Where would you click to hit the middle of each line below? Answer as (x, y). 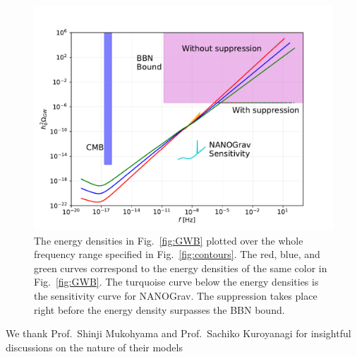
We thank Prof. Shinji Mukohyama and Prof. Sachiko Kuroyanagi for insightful (178, 333)
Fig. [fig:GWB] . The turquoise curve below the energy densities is (176, 282)
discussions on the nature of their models (94, 347)
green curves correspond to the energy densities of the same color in (181, 268)
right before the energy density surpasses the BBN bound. (159, 309)
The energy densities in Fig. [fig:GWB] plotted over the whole (169, 240)
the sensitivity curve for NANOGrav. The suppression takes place (176, 295)
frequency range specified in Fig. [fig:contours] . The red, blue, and (177, 254)
